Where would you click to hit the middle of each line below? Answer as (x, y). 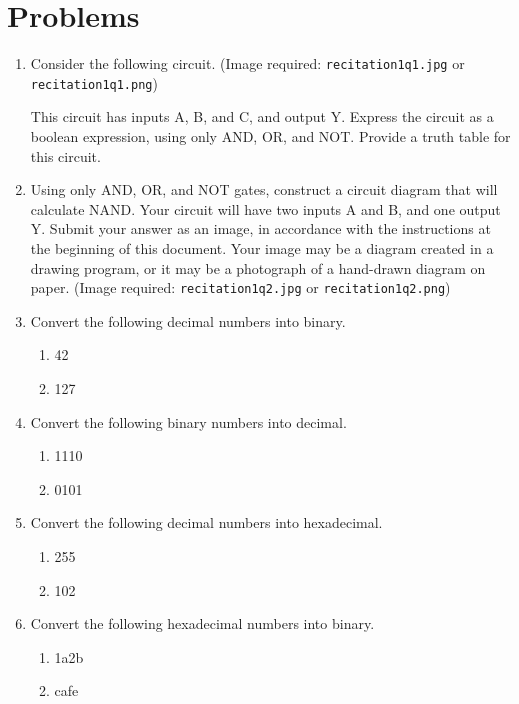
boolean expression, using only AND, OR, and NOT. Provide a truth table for (270, 136)
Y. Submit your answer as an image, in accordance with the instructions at (260, 228)
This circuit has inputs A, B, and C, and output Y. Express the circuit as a (262, 116)
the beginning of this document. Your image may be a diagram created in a (262, 248)
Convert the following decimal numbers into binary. (188, 320)
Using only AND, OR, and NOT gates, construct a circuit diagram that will (264, 189)
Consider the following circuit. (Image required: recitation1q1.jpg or (247, 63)
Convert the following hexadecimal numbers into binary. (202, 623)
